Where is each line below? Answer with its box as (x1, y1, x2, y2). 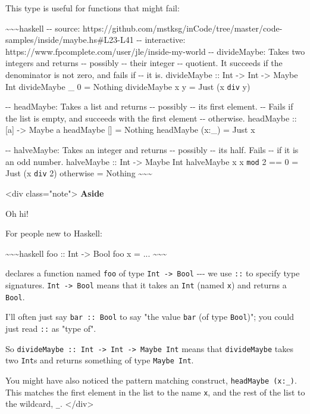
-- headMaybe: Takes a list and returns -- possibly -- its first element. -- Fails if (5, 100, 293, 113)
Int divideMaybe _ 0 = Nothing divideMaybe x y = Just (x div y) (5, 80, 250, 92)
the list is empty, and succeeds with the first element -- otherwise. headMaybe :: (5, 111, 297, 124)
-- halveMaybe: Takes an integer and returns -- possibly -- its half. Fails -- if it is (5, 144, 299, 155)
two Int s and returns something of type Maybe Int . (5, 354, 194, 366)
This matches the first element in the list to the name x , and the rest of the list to (5, 385, 305, 398)
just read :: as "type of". (5, 322, 96, 334)
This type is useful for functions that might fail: (5, 2, 180, 14)
